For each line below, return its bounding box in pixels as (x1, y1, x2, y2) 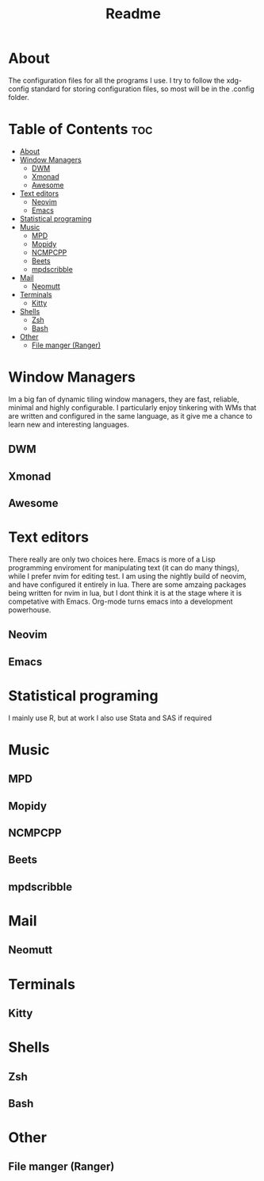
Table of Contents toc (8, 121, 153, 139)
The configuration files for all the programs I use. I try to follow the (8, 75, 225, 85)
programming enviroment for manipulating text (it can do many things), (8, 562, 240, 572)
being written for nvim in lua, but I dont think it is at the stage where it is (8, 588, 242, 597)
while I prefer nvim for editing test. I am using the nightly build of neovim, (8, 571, 247, 581)
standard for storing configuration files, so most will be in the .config (30, 84, 255, 94)
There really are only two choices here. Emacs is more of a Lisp (8, 554, 216, 564)
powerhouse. (8, 604, 52, 615)
